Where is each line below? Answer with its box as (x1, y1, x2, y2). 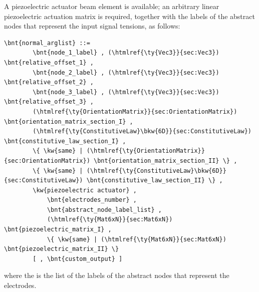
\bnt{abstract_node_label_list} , (47, 206, 162, 213)
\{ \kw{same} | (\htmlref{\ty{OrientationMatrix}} (33, 147, 205, 155)
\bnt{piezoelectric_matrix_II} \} (4, 245, 119, 253)
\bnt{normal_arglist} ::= (4, 39, 90, 47)
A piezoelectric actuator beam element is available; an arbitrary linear (4, 1, 219, 11)
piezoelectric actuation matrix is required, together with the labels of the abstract (4, 11, 255, 21)
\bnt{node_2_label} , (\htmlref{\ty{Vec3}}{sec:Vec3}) (33, 69, 219, 76)
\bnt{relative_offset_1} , (4, 59, 94, 66)
